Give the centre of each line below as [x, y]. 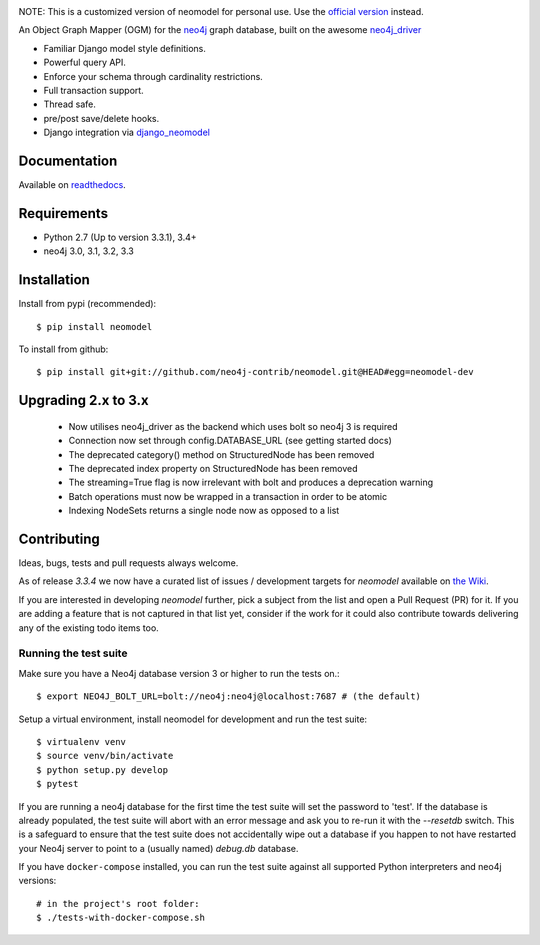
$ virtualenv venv [81, 741]
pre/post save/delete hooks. [101, 118]
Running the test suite [73, 653]
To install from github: [63, 349]
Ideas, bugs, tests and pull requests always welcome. [128, 563]
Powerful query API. [85, 62]
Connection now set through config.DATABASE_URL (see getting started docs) [230, 441]
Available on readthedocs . [72, 185]
